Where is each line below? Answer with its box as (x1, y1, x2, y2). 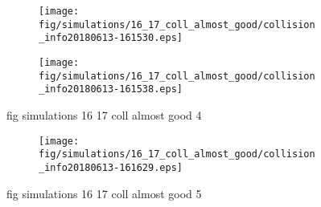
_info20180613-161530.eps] (39, 32, 183, 44)
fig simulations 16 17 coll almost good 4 (6, 106, 202, 123)
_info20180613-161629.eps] (39, 161, 183, 173)
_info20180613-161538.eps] (39, 83, 183, 95)
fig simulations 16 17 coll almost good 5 (6, 185, 202, 201)
